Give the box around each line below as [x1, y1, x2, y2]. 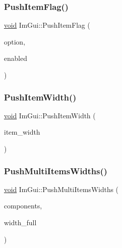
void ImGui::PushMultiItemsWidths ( [4, 184, 119, 194]
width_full [4, 217, 37, 227]
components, [4, 200, 42, 211]
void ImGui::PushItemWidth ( [4, 110, 96, 120]
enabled [4, 53, 27, 63]
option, [4, 36, 25, 47]
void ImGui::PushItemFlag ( [4, 20, 90, 30]
